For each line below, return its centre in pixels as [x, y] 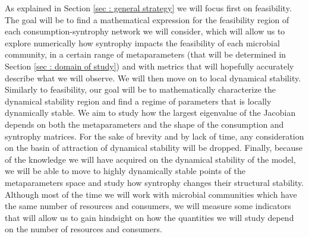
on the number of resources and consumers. [83, 229]
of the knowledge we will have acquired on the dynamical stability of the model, [150, 159]
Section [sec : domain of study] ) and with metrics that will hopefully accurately [149, 66]
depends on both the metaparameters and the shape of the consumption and [144, 124]
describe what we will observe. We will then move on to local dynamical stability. [153, 78]
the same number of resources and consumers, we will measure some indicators [148, 206]
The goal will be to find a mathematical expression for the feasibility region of [147, 19]
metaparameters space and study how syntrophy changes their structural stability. [154, 182]
